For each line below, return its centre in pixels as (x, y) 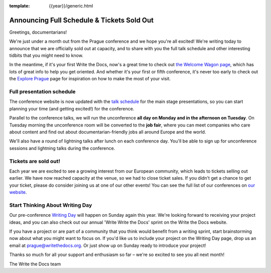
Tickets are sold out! (35, 161)
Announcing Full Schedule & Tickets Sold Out (82, 20)
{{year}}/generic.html (71, 6)
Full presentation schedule (42, 92)
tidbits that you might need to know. (46, 56)
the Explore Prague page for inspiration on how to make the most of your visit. (90, 79)
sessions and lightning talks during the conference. (62, 148)
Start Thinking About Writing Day (51, 205)
